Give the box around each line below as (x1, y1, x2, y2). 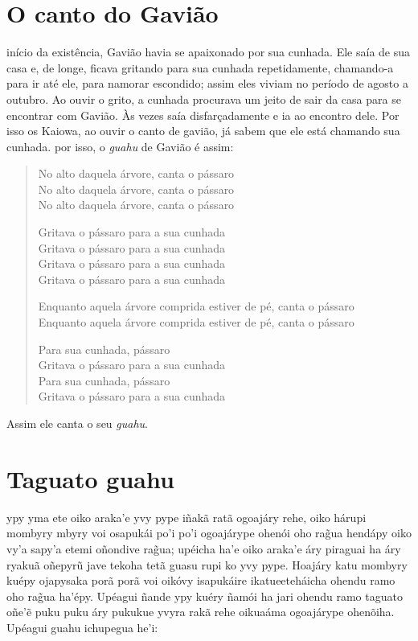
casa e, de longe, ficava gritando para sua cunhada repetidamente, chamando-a (6, 59, 394, 76)
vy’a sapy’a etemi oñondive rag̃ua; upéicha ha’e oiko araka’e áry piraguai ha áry (6, 540, 401, 557)
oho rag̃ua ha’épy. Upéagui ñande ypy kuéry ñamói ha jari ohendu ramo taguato (6, 587, 403, 604)
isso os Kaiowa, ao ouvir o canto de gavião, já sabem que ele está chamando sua (6, 122, 400, 139)
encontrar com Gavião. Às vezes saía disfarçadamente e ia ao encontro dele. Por (6, 106, 400, 123)
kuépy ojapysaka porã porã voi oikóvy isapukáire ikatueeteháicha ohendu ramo (6, 572, 395, 589)
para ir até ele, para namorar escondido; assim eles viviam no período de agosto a (6, 75, 408, 92)
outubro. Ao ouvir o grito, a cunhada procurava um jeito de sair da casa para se (6, 90, 401, 107)
